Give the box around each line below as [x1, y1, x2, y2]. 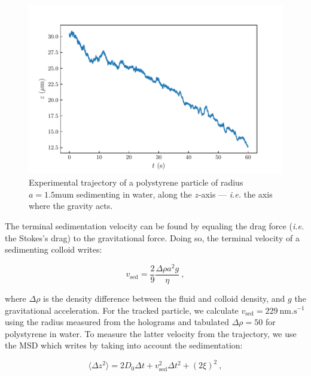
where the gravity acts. [29, 199, 113, 212]
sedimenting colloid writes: [5, 243, 102, 256]
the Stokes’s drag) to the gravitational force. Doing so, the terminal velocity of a [5, 231, 300, 244]
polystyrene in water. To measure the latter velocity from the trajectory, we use [5, 327, 297, 339]
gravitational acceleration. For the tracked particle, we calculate [5, 304, 239, 316]
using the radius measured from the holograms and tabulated [5, 316, 229, 328]
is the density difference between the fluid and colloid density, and [43, 292, 285, 304]
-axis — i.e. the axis [198, 187, 273, 200]
